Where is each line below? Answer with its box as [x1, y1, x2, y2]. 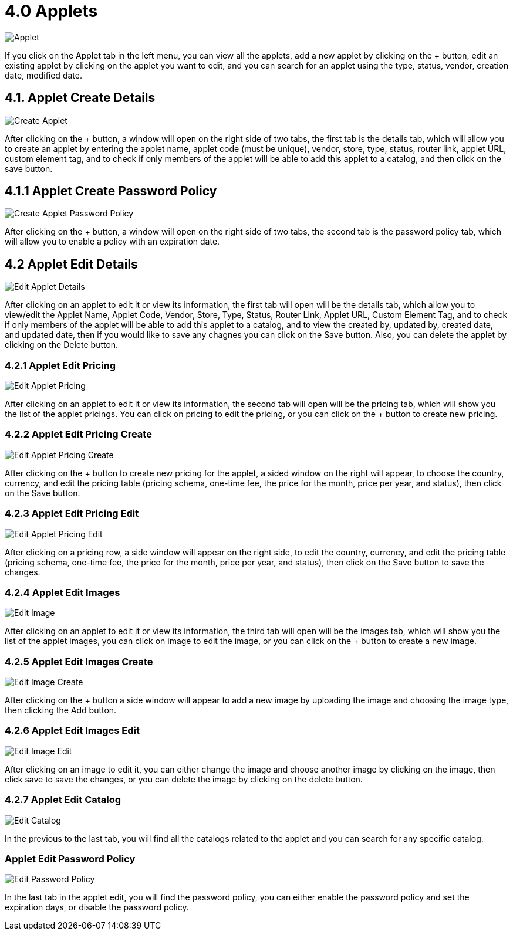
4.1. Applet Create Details [5, 90, 156, 106]
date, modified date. [5, 70, 82, 80]
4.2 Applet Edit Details [5, 256, 138, 272]
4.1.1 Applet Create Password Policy [5, 184, 217, 199]
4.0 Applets [5, 1, 98, 21]
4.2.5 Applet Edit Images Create [5, 655, 153, 668]
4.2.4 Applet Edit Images [5, 586, 120, 598]
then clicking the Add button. [5, 705, 117, 716]
